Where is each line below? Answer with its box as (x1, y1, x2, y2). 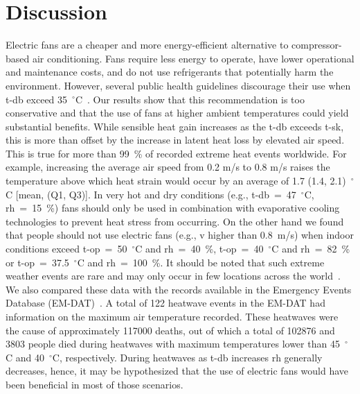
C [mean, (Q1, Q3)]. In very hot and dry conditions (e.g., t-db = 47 (6, 187, 296, 201)
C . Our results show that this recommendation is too (75, 92, 305, 106)
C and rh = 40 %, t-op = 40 (135, 241, 264, 256)
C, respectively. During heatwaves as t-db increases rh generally (52, 350, 323, 364)
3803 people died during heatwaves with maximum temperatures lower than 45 (6, 336, 340, 351)
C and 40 (6, 350, 44, 364)
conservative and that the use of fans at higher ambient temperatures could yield (6, 105, 349, 120)
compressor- (291, 37, 342, 52)
